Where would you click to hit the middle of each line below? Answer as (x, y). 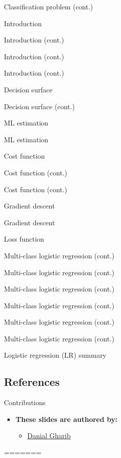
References (32, 382)
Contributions (25, 402)
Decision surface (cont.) (39, 106)
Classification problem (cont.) (49, 6)
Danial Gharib (49, 436)
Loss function (24, 239)
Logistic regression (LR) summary (55, 355)
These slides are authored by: (66, 419)
